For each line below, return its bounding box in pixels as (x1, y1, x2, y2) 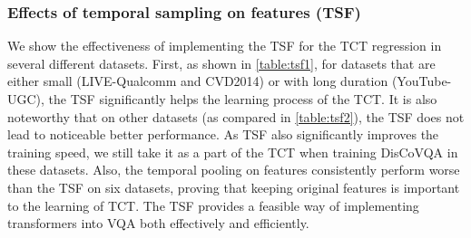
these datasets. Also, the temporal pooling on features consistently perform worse (7, 160, 460, 179)
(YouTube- (391, 71, 452, 90)
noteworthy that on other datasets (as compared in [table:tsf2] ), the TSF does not (7, 107, 465, 126)
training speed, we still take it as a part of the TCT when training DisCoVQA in (7, 142, 458, 161)
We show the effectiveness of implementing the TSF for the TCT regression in (7, 36, 442, 55)
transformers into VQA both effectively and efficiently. (7, 214, 309, 233)
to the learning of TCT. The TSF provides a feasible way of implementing (7, 195, 419, 214)
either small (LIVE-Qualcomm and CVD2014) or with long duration (7, 71, 388, 90)
